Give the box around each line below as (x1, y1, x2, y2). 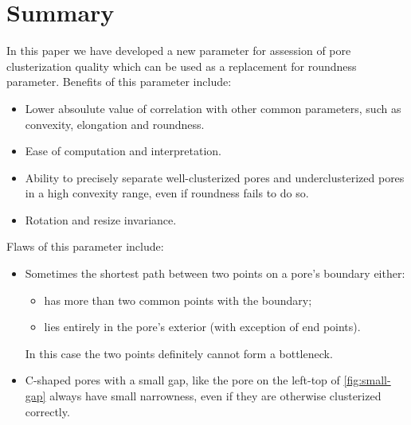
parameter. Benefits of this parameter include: (6, 73, 232, 90)
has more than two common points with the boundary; (44, 291, 312, 308)
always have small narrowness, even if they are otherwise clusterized (49, 388, 382, 404)
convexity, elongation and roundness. (25, 115, 205, 132)
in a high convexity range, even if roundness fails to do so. (25, 185, 309, 201)
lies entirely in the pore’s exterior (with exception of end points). (44, 318, 361, 335)
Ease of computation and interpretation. (25, 142, 221, 159)
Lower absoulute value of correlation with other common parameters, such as (25, 99, 401, 116)
